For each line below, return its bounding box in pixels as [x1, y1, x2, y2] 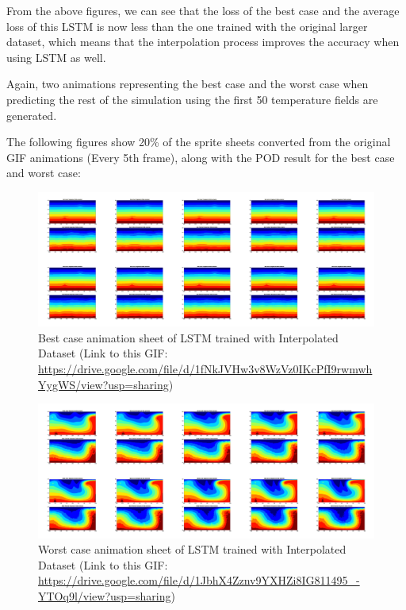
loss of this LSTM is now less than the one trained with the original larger [6, 17, 368, 34]
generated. [6, 106, 57, 123]
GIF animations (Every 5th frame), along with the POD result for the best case [6, 149, 395, 165]
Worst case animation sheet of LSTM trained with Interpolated [38, 541, 347, 558]
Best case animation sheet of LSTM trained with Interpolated [38, 329, 339, 346]
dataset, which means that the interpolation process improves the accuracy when [6, 33, 400, 50]
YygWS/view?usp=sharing [38, 376, 169, 392]
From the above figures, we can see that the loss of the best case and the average [6, 2, 400, 18]
